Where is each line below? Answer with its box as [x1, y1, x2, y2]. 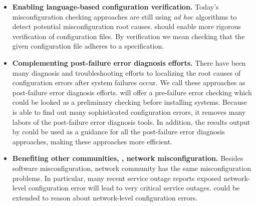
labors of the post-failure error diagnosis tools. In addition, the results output [12, 116, 250, 127]
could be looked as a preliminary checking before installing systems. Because [12, 97, 247, 107]
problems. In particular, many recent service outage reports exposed [12, 172, 221, 183]
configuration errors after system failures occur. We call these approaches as [12, 77, 245, 88]
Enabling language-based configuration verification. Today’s [12, 2, 219, 12]
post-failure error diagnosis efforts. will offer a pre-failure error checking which [12, 87, 252, 97]
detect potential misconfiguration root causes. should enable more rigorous [12, 21, 241, 32]
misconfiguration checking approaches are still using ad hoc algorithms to [12, 11, 237, 22]
